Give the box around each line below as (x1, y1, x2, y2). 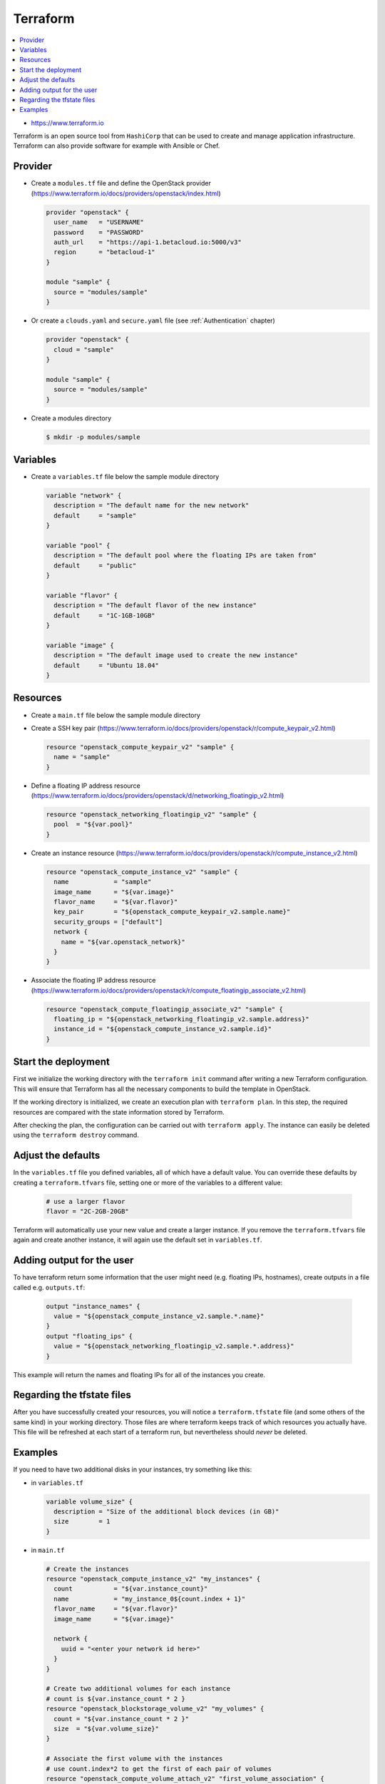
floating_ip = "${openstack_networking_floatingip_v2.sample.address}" (53, 1015, 309, 1023)
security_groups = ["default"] (53, 918, 163, 926)
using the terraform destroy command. (13, 1131, 139, 1140)
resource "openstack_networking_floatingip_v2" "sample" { (46, 811, 257, 818)
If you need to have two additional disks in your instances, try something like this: (13, 1465, 252, 1474)
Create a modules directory (31, 414, 112, 422)
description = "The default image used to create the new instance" (53, 652, 299, 659)
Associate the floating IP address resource (31, 976, 156, 985)
